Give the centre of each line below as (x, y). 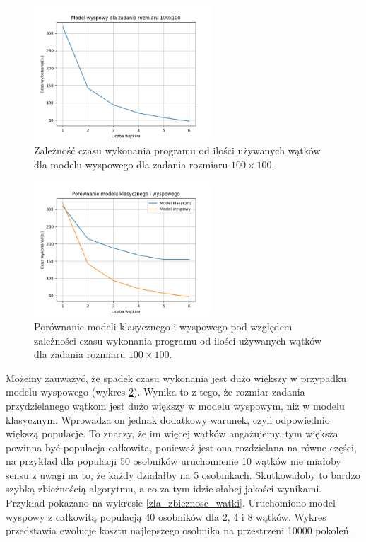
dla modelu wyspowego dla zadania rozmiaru (131, 164)
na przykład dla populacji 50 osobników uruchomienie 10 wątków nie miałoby (173, 461)
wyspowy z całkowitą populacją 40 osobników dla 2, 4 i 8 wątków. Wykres (166, 516)
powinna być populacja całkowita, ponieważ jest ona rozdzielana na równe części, (181, 447)
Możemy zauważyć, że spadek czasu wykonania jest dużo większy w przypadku (176, 377)
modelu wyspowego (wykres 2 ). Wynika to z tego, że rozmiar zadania (155, 392)
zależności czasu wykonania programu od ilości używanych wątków (178, 340)
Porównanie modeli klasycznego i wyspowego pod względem (163, 326)
